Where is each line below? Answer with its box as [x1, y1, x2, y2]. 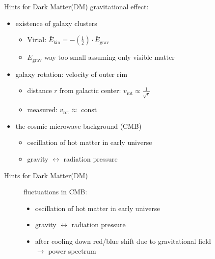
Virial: [27, 34, 47, 45]
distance [27, 85, 52, 95]
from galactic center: [59, 85, 121, 95]
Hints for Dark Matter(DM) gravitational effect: [4, 1, 149, 11]
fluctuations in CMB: [24, 187, 87, 197]
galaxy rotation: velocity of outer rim [15, 69, 128, 79]
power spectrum [48, 245, 96, 256]
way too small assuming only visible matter [44, 52, 175, 62]
